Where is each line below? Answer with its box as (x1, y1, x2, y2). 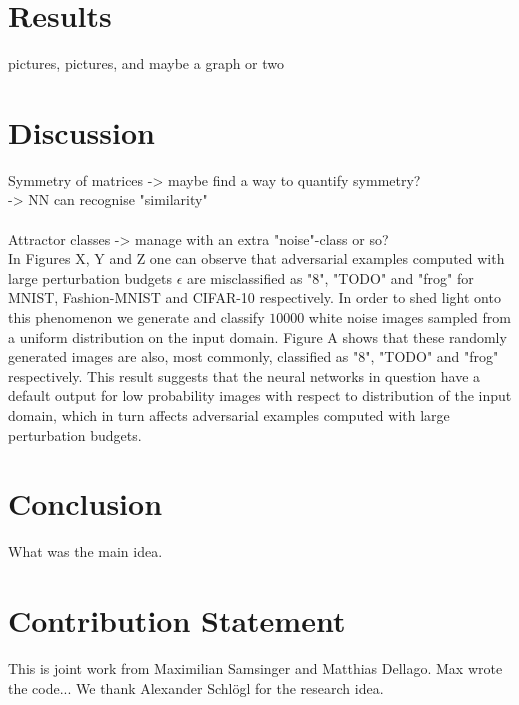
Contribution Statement (8, 600, 346, 641)
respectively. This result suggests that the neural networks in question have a (8, 365, 481, 386)
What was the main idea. (8, 541, 163, 562)
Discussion (8, 111, 155, 152)
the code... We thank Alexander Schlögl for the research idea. (8, 677, 384, 698)
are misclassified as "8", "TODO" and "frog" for (186, 267, 474, 288)
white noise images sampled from (308, 307, 511, 327)
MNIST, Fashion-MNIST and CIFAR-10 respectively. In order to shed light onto (8, 287, 501, 308)
